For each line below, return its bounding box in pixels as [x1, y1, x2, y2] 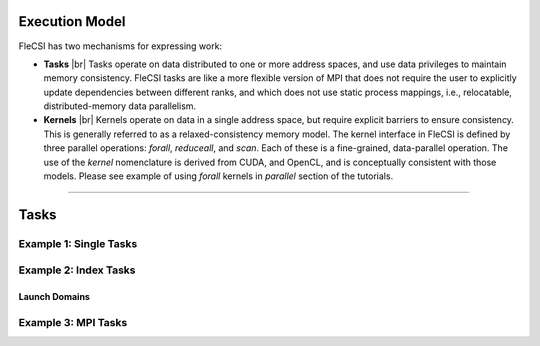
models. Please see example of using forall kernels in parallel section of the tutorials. [43, 170, 394, 182]
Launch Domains [18, 291, 90, 303]
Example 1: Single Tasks [18, 236, 138, 250]
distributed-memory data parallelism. [43, 100, 197, 112]
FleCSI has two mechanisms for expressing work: [18, 40, 223, 52]
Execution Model [18, 13, 126, 30]
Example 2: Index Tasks [18, 263, 136, 277]
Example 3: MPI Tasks [18, 315, 128, 329]
